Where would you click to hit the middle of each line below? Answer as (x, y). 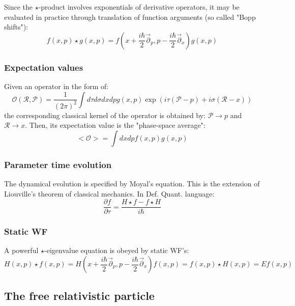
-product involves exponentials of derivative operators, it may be (139, 7)
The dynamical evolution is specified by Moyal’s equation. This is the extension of (132, 183)
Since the (18, 7)
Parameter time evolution (58, 164)
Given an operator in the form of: (56, 86)
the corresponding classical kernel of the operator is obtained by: (105, 115)
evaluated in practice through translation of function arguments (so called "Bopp (130, 17)
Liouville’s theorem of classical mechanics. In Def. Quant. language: (109, 193)
